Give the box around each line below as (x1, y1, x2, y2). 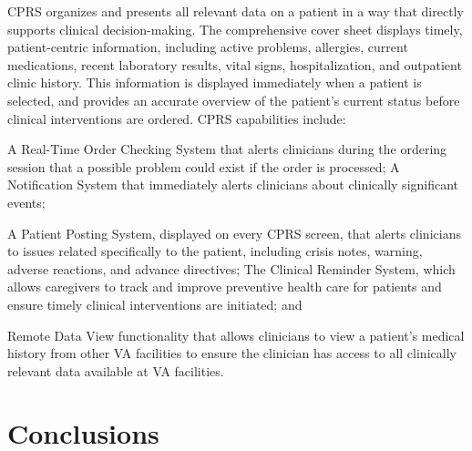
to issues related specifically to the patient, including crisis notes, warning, (7, 241, 423, 261)
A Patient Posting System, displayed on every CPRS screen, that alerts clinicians (7, 223, 461, 242)
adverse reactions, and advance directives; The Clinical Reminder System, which (7, 259, 456, 278)
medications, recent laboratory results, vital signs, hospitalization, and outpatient (7, 55, 462, 74)
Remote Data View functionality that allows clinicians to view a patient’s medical (7, 325, 465, 344)
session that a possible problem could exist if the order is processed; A (7, 157, 400, 176)
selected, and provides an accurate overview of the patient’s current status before (7, 90, 460, 109)
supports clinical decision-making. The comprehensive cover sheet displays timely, (7, 19, 463, 38)
